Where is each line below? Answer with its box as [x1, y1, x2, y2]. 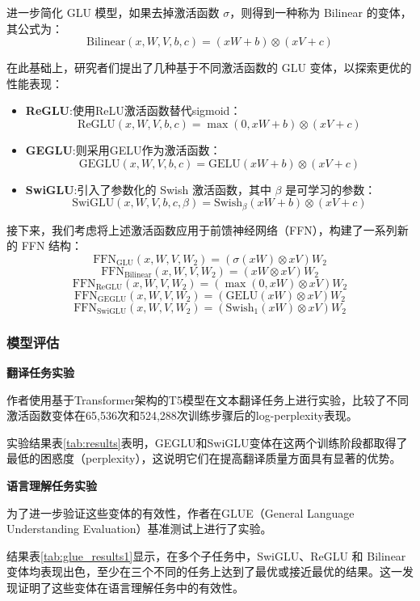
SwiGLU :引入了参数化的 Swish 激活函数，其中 [25, 180, 271, 197]
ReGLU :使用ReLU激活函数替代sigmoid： [25, 102, 241, 119]
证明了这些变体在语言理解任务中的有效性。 [17, 578, 244, 595]
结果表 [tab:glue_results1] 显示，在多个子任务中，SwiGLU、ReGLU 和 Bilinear [6, 547, 406, 564]
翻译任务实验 [6, 364, 74, 381]
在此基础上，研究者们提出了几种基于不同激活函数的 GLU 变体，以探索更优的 [6, 59, 412, 76]
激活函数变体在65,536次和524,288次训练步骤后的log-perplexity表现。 [6, 407, 358, 424]
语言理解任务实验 [6, 476, 97, 493]
